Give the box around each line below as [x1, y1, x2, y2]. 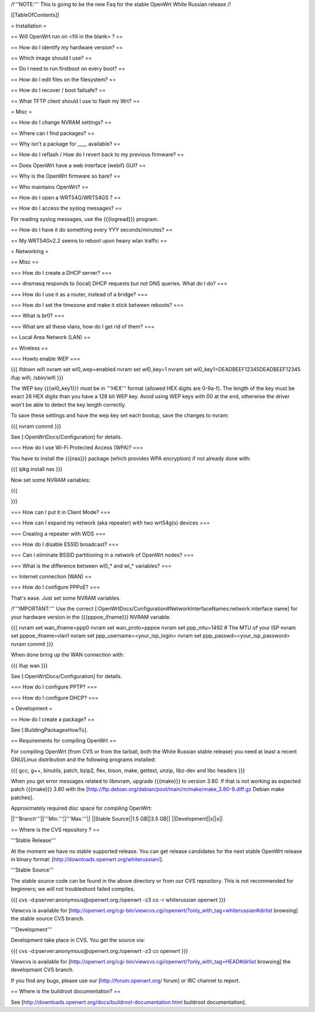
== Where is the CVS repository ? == [10, 826, 100, 833]
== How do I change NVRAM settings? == [10, 119, 112, 126]
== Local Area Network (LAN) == [10, 334, 90, 341]
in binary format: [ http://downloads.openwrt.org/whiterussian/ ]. [10, 856, 163, 863]
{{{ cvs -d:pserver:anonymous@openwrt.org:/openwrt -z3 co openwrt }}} [10, 947, 188, 954]
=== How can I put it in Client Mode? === [10, 509, 111, 516]
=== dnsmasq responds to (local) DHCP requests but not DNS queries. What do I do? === [10, 280, 228, 287]
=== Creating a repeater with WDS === [10, 530, 106, 537]
